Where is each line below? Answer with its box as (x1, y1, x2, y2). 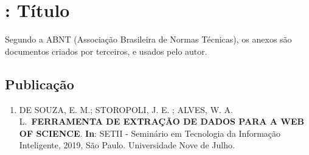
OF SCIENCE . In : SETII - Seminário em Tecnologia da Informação (19, 126, 281, 139)
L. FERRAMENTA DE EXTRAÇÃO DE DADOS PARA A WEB (19, 115, 304, 128)
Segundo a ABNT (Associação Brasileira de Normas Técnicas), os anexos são (5, 33, 292, 46)
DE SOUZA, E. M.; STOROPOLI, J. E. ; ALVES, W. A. (19, 103, 234, 115)
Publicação (5, 74, 74, 93)
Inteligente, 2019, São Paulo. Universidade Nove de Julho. (19, 139, 235, 151)
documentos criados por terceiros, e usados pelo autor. (5, 44, 207, 57)
